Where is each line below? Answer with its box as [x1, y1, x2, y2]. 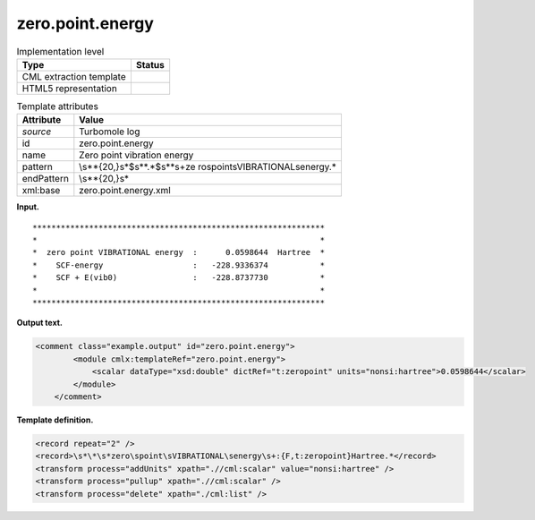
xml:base [21, 184, 61, 197]
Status [135, 58, 165, 71]
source [21, 125, 52, 138]
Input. [16, 201, 39, 212]
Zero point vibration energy [79, 149, 194, 161]
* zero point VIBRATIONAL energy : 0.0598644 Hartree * [32, 247, 326, 258]
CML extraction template [21, 70, 126, 82]
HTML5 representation [21, 81, 118, 94]
